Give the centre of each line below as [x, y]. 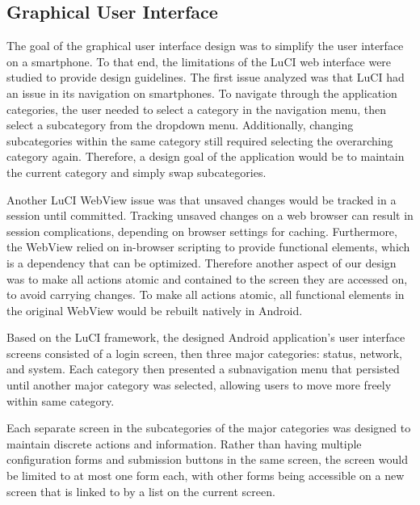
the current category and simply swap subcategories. [136, 172]
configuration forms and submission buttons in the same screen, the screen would [207, 459]
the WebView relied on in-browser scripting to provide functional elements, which [208, 247]
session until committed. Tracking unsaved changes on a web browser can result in [210, 215]
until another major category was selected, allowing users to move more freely [199, 385]
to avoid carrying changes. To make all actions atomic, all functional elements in [206, 295]
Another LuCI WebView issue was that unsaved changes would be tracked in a [202, 199]
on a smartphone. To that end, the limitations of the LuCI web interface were [199, 61]
